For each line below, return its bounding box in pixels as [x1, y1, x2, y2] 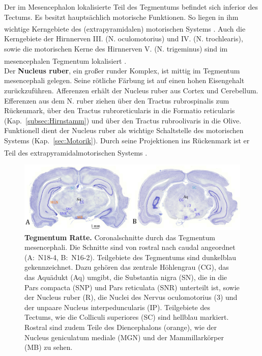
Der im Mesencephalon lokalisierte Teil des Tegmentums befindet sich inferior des [4, 2, 258, 12]
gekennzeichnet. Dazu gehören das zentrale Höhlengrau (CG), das [24, 262, 229, 272]
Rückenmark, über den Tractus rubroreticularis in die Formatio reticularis [4, 105, 235, 116]
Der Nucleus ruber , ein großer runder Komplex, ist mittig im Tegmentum [4, 65, 240, 75]
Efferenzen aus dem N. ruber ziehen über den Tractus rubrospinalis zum [4, 95, 229, 106]
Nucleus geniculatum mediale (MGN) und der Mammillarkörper [24, 332, 224, 342]
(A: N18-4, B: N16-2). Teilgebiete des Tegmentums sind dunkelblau [24, 251, 237, 262]
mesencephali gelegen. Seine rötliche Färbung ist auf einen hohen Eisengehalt [4, 75, 245, 86]
